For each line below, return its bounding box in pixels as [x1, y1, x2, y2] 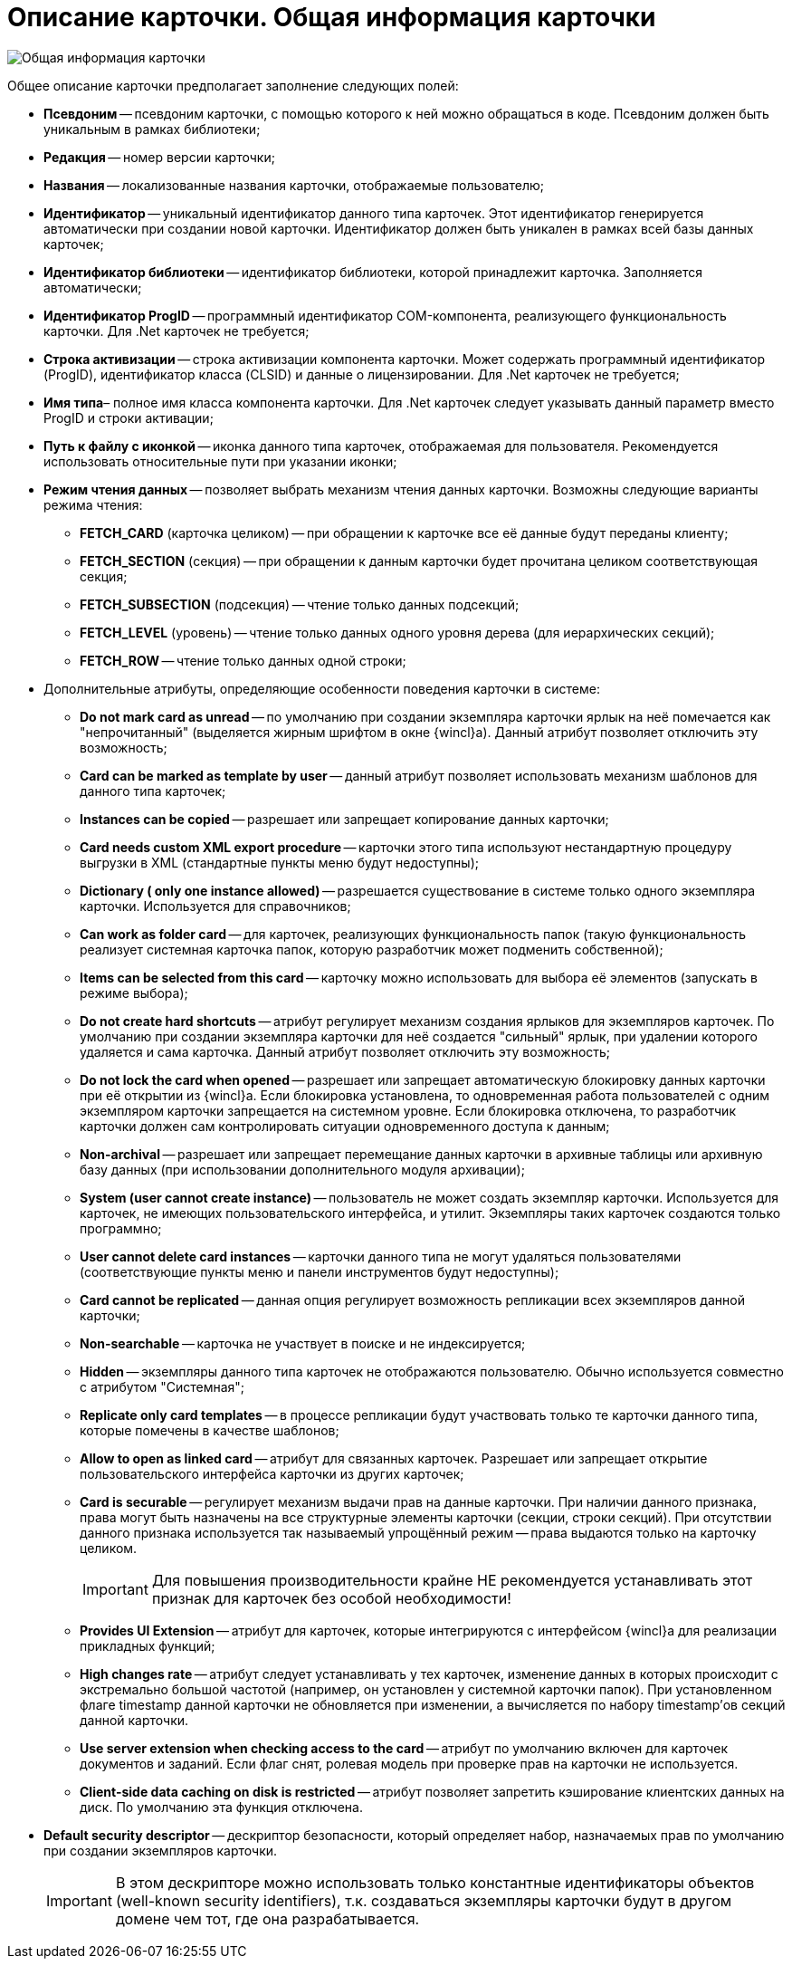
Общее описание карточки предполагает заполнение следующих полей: [7, 77, 459, 93]
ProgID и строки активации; [43, 409, 214, 426]
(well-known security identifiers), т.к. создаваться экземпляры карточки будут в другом [115, 1891, 732, 1910]
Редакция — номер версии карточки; [43, 149, 275, 165]
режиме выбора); [80, 984, 188, 1001]
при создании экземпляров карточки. [43, 1842, 278, 1858]
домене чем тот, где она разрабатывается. [115, 1909, 420, 1928]
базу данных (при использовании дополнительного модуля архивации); [80, 1161, 525, 1177]
